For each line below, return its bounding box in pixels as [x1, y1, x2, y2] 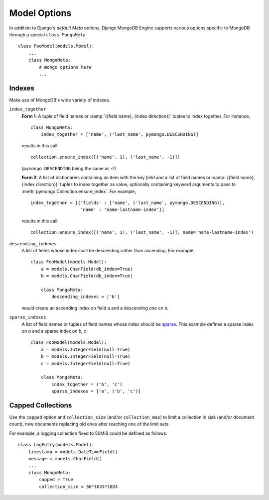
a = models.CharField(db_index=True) [40, 266, 133, 272]
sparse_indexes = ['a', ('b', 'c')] [51, 389, 141, 394]
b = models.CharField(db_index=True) [40, 273, 133, 279]
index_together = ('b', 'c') [51, 381, 123, 387]
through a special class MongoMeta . [9, 31, 87, 37]
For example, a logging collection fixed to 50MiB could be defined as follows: [9, 430, 168, 436]
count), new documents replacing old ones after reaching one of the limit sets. [9, 421, 170, 427]
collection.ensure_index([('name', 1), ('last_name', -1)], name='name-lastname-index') [30, 229, 254, 235]
